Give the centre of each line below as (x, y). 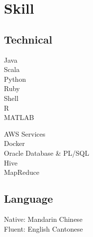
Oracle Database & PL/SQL (46, 153)
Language (29, 199)
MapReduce (22, 172)
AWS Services (25, 133)
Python (15, 79)
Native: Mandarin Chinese (43, 219)
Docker (14, 143)
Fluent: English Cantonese (44, 228)
